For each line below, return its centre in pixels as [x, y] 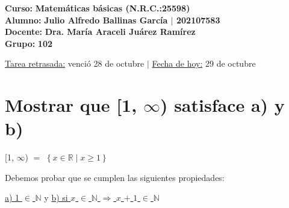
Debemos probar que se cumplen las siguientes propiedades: [115, 177]
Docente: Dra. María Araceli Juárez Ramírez [100, 32]
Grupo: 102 [29, 43]
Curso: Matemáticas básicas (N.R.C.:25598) [98, 8]
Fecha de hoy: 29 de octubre [204, 63]
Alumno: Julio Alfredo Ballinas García [86, 20]
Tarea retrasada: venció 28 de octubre [75, 63]
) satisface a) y [222, 105]
